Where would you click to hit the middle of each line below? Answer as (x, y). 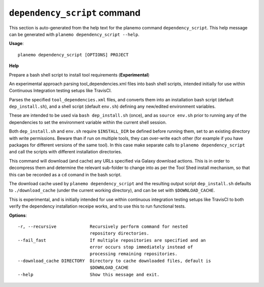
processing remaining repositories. (134, 254)
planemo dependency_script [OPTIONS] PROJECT (73, 55)
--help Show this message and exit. (89, 275)
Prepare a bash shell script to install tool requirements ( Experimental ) (79, 75)
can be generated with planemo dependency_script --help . (74, 34)
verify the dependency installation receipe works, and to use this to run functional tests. (97, 206)
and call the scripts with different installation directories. (66, 152)
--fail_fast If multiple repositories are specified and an (112, 240)
